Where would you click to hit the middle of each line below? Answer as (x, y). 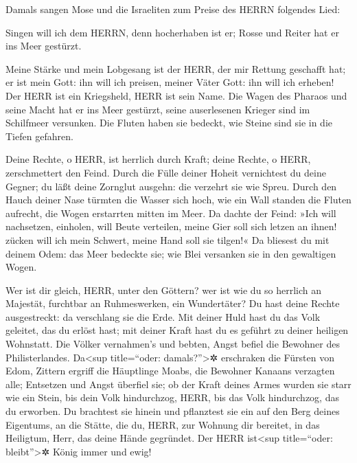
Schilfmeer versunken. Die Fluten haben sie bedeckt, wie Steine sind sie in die (169, 123)
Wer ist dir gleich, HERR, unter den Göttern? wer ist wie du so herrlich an (164, 290)
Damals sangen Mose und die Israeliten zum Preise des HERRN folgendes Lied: (173, 9)
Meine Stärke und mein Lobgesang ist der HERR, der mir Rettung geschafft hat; (176, 68)
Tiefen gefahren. (39, 136)
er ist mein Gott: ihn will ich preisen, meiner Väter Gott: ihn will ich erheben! (170, 82)
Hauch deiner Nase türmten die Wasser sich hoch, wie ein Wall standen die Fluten (178, 200)
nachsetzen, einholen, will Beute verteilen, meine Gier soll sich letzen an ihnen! (171, 226)
